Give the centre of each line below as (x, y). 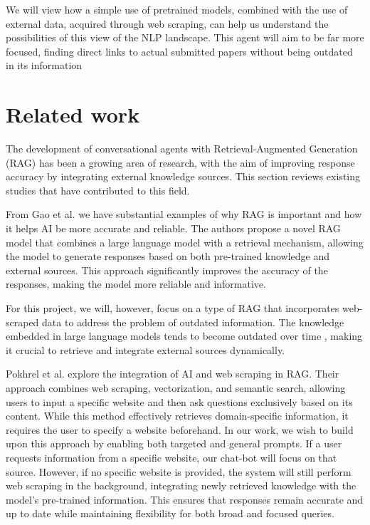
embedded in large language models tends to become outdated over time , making (184, 336)
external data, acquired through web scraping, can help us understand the (167, 23)
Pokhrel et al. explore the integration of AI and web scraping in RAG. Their (173, 374)
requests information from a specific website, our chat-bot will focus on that (171, 457)
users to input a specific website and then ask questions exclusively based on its (179, 401)
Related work (73, 114)
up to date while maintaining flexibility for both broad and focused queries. (170, 513)
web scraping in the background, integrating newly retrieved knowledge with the (181, 485)
